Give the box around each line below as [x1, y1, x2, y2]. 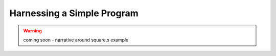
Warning [23, 28, 42, 34]
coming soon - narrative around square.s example [23, 37, 129, 43]
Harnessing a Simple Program [9, 8, 139, 19]
